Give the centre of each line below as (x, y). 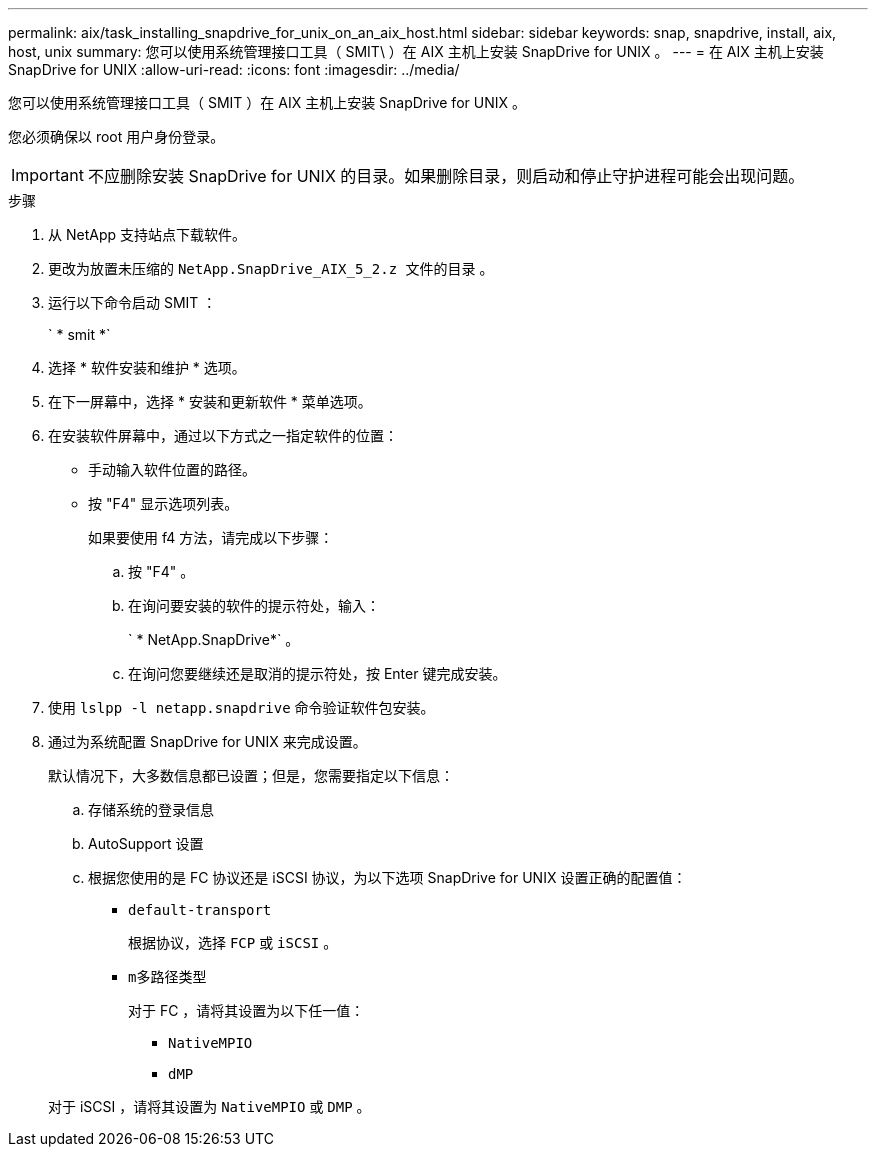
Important (47, 175)
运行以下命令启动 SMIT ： (132, 302)
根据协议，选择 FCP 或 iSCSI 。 (233, 942)
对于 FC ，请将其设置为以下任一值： (246, 1010)
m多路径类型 (167, 977)
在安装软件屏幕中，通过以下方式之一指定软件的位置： (223, 435)
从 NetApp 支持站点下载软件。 (147, 234)
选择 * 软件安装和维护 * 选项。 (147, 367)
